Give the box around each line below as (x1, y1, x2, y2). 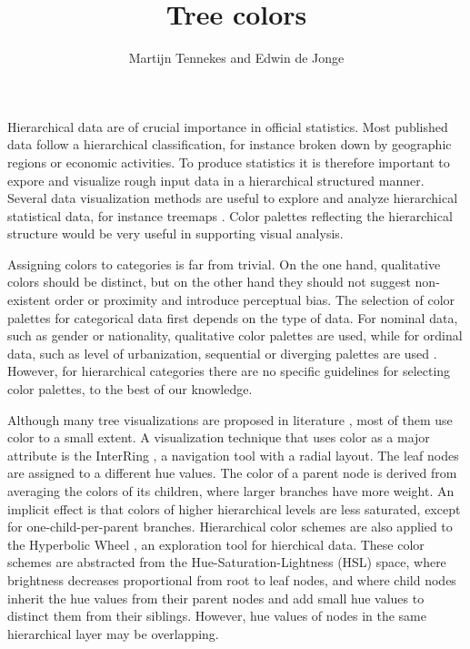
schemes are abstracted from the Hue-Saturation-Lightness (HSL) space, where (7, 553, 446, 572)
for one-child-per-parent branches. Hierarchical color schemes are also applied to (7, 517, 453, 536)
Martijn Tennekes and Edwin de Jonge (128, 48, 345, 67)
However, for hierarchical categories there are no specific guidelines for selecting (7, 361, 451, 380)
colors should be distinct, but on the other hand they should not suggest (7, 272, 411, 291)
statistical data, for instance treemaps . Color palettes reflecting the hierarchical (7, 206, 453, 225)
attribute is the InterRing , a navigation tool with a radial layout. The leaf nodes (7, 445, 459, 464)
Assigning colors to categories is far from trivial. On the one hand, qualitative (7, 254, 441, 273)
